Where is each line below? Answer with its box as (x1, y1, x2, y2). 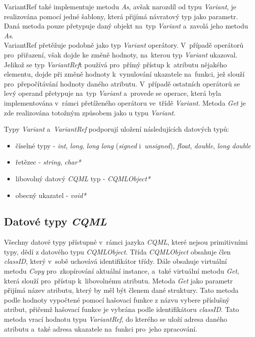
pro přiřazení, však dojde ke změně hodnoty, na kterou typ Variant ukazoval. (4, 49, 237, 59)
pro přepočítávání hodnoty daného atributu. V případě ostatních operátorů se (4, 78, 240, 88)
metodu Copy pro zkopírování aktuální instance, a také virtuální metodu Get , (4, 266, 239, 276)
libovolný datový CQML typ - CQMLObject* (15, 173, 151, 183)
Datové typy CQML (4, 214, 107, 229)
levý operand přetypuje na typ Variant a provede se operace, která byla (4, 88, 221, 98)
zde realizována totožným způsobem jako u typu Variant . (4, 107, 176, 117)
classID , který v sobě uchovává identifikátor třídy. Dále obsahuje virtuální (4, 256, 227, 266)
